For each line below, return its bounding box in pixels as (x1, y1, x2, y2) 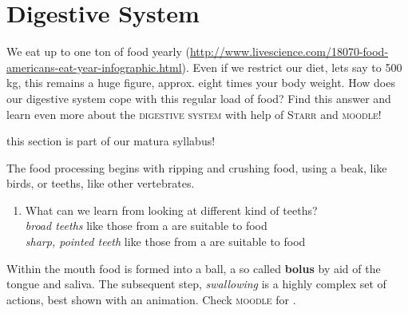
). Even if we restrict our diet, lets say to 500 (181, 58, 402, 75)
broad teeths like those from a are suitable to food (25, 217, 267, 234)
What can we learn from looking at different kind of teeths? (25, 201, 318, 218)
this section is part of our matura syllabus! (6, 133, 216, 149)
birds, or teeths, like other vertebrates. (6, 175, 195, 192)
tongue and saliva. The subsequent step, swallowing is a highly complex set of (6, 275, 386, 292)
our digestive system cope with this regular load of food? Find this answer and (6, 89, 391, 106)
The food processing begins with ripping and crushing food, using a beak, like (6, 159, 387, 176)
